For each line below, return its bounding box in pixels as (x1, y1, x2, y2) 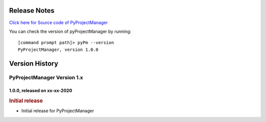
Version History (9, 59, 59, 68)
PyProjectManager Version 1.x (9, 74, 83, 81)
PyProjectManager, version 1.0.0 (18, 47, 99, 52)
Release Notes (9, 6, 55, 15)
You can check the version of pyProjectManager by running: (9, 28, 132, 34)
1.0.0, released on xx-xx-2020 (9, 88, 72, 94)
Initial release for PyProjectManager (21, 108, 95, 114)
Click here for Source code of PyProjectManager (9, 20, 108, 25)
